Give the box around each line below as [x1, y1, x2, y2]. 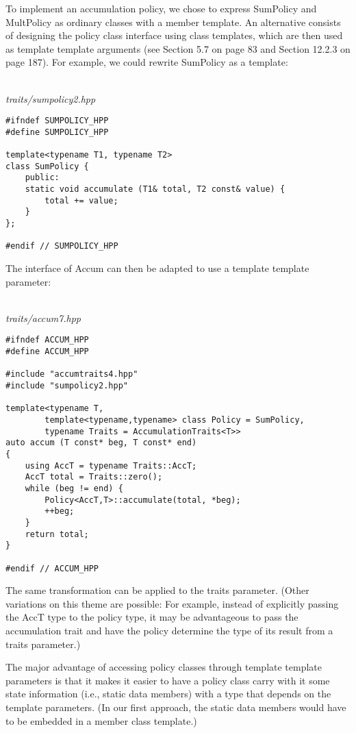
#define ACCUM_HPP [5, 347, 89, 357]
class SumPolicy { [5, 161, 89, 171]
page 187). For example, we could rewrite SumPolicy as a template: [5, 55, 288, 69]
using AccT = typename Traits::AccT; [25, 460, 197, 471]
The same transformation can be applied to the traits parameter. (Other [5, 583, 309, 597]
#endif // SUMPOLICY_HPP [5, 241, 118, 251]
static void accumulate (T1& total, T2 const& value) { [25, 184, 285, 195]
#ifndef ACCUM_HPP [5, 335, 89, 345]
